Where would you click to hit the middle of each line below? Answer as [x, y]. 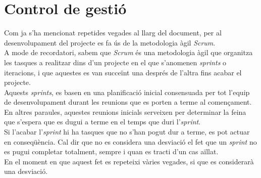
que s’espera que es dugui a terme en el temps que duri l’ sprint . [102, 122]
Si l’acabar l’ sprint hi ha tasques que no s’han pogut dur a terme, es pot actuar [127, 132]
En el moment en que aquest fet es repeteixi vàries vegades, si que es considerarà [129, 161]
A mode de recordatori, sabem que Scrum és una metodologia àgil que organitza [128, 52]
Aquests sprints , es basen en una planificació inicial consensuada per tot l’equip [127, 92]
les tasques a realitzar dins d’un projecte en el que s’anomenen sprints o [115, 62]
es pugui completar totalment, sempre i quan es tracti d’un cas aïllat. [111, 151]
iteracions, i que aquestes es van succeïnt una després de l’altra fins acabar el [123, 72]
